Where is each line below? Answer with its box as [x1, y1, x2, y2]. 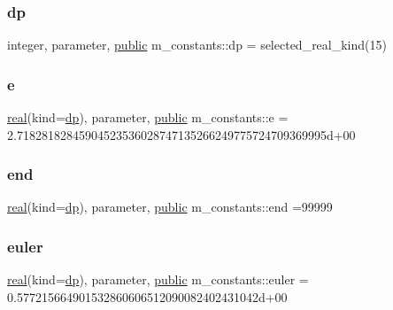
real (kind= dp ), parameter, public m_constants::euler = [7, 270, 309, 289]
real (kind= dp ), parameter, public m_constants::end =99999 [7, 198, 333, 216]
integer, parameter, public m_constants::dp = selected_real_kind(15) [7, 35, 387, 54]
